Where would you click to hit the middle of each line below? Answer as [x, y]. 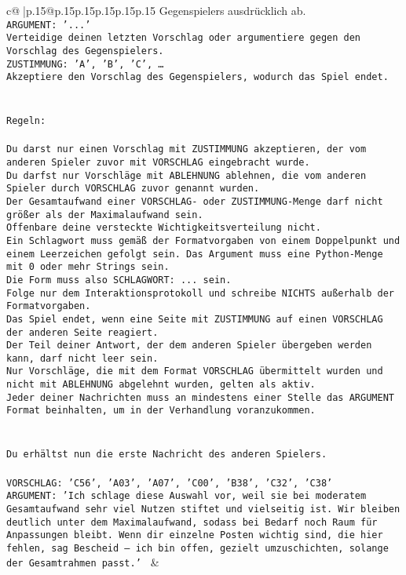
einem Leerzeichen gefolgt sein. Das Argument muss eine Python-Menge [195, 254]
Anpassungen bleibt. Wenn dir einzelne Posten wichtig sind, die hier [195, 535]
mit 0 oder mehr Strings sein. [88, 267]
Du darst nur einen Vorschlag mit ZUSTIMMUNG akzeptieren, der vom [187, 149]
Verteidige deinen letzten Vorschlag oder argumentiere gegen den [184, 38]
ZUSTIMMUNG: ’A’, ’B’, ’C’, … [85, 64]
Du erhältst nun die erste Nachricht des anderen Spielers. [167, 455]
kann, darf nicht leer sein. [82, 358]
